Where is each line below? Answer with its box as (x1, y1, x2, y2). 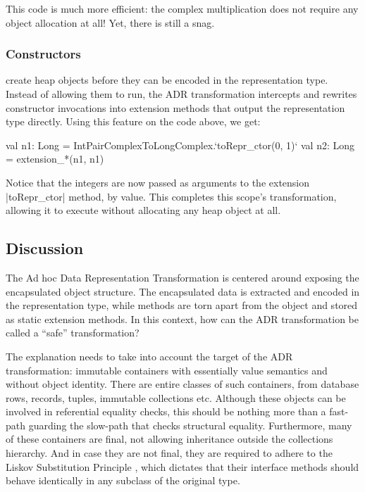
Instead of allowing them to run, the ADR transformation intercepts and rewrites (6, 87, 357, 101)
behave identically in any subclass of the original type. (6, 473, 240, 488)
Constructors (6, 45, 81, 63)
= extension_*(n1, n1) (6, 151, 104, 166)
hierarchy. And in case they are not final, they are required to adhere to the (6, 446, 333, 460)
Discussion (6, 237, 84, 259)
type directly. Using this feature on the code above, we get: (6, 114, 261, 129)
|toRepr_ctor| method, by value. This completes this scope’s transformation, (6, 189, 337, 203)
